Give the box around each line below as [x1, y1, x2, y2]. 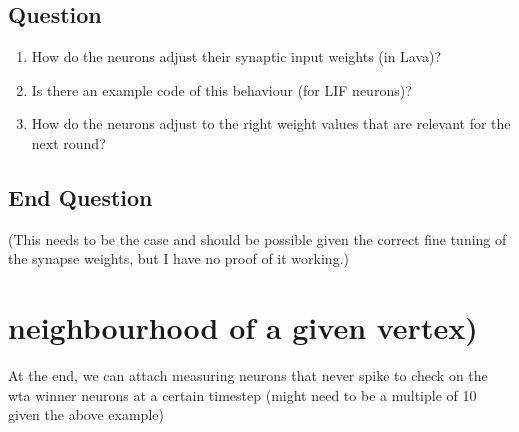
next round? [31, 132, 106, 153]
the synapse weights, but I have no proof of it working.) [8, 248, 349, 269]
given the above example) [8, 404, 164, 425]
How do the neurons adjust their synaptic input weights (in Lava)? [31, 46, 442, 67]
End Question [8, 181, 153, 212]
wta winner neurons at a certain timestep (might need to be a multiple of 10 [8, 384, 477, 405]
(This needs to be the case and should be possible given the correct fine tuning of [8, 228, 507, 249]
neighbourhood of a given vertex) [8, 307, 478, 348]
